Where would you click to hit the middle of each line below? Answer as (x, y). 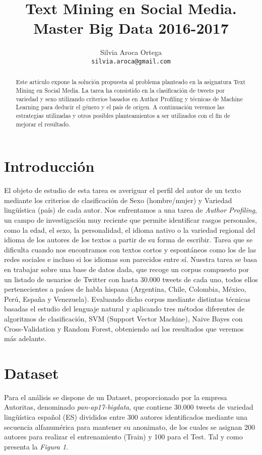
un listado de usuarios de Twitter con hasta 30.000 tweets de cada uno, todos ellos (131, 279)
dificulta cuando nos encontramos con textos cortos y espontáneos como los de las (130, 249)
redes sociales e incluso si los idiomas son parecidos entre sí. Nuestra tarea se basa (131, 259)
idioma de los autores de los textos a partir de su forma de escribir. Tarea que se (128, 240)
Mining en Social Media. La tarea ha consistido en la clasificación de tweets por (120, 90)
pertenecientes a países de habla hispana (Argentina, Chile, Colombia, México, (125, 289)
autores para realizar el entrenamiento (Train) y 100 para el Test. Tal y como (123, 437)
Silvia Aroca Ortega (131, 52)
